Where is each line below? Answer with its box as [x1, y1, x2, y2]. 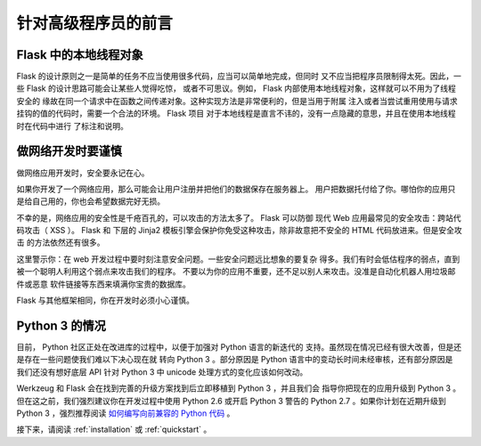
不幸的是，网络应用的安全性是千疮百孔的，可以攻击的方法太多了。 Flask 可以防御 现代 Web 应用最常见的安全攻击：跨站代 [16, 212, 462, 223]
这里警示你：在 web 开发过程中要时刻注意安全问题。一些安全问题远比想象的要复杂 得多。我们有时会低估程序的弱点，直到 [16, 254, 461, 264]
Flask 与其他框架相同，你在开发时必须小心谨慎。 [16, 295, 195, 306]
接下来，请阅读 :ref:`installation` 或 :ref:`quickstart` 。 [16, 424, 212, 435]
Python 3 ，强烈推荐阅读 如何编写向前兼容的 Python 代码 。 [16, 408, 235, 418]
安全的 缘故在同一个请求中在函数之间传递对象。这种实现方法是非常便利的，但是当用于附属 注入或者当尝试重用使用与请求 [16, 95, 458, 106]
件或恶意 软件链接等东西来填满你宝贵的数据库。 [16, 279, 191, 289]
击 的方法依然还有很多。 [16, 237, 105, 248]
